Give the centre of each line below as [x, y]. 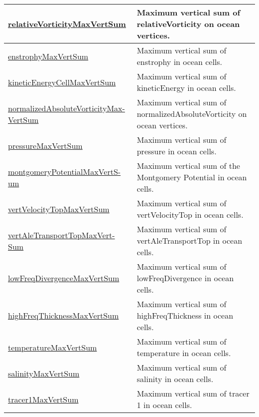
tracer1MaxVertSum [43, 399]
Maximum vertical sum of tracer [193, 393]
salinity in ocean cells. [175, 379]
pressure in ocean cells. [177, 151]
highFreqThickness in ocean [185, 315]
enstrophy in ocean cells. [180, 62]
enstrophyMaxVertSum [48, 56]
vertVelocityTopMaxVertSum [59, 209]
